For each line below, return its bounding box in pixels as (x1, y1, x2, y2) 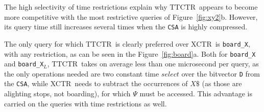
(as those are (202, 78, 242, 89)
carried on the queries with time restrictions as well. (4, 98, 167, 108)
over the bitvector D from (181, 68, 260, 79)
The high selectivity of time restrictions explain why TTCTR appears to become (4, 2, 258, 12)
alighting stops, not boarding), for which (4, 88, 131, 99)
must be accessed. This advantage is (139, 88, 252, 99)
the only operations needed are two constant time (4, 68, 159, 79)
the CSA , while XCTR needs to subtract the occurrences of (4, 78, 188, 89)
